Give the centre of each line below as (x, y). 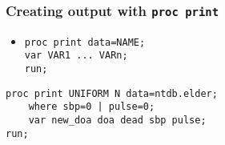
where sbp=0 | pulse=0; (92, 107)
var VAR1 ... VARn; (76, 56)
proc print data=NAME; (85, 42)
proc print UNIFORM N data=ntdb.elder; (112, 93)
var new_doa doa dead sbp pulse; (117, 121)
